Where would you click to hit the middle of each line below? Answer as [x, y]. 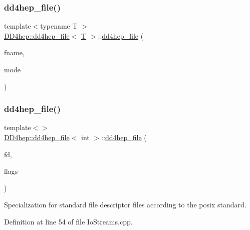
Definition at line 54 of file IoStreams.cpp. [68, 221]
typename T [59, 26]
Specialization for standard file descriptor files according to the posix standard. [125, 205]
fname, [14, 52]
